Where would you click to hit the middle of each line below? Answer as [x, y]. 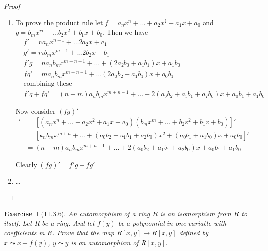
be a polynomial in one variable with [172, 223]
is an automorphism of [105, 242]
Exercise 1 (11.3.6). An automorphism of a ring [77, 213]
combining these [48, 84]
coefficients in [24, 232]
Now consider [35, 111]
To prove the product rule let [59, 22]
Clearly [26, 164]
